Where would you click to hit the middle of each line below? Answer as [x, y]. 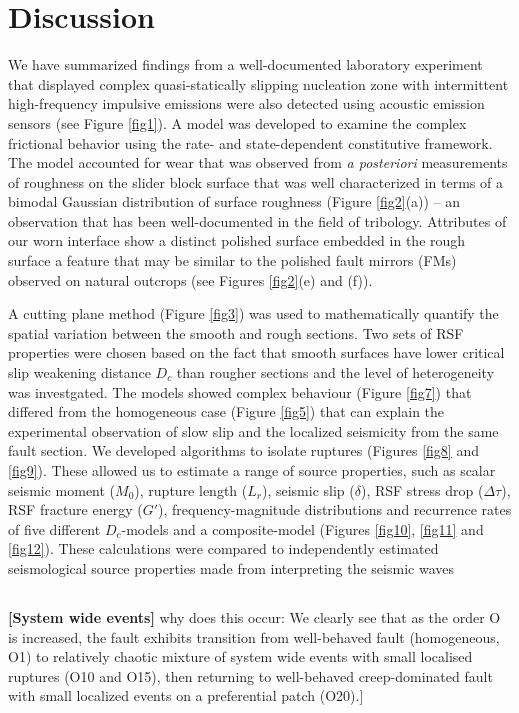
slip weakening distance [79, 372]
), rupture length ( [191, 489]
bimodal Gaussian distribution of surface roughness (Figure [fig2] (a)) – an [234, 201]
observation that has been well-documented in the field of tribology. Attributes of [257, 220]
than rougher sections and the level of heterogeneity [335, 372]
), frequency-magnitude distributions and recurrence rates [335, 509]
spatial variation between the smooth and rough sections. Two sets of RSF [236, 332]
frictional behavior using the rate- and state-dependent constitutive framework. [250, 142]
